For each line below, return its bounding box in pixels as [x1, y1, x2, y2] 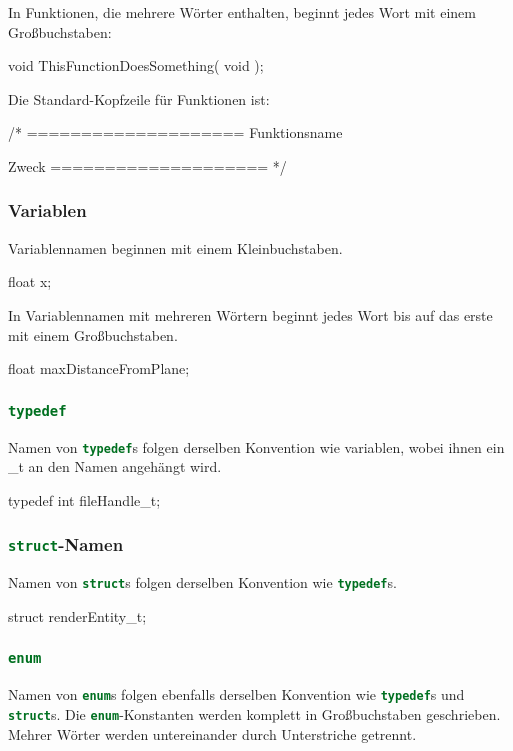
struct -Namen [8, 532, 124, 557]
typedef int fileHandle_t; [8, 489, 161, 510]
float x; [8, 271, 52, 292]
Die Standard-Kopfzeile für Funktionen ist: [8, 88, 270, 109]
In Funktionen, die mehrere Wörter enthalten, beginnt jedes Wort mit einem [8, 2, 476, 22]
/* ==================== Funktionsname [8, 122, 343, 143]
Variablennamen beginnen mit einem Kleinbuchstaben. [8, 237, 343, 258]
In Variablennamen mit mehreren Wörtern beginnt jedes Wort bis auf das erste [8, 304, 493, 325]
